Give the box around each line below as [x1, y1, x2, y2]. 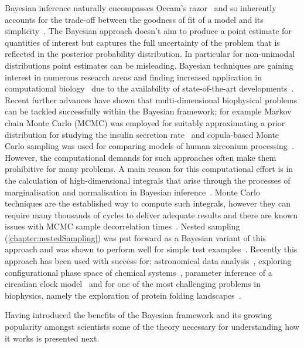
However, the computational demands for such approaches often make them [5, 151, 276, 163]
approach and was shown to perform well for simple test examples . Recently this [5, 243, 298, 255]
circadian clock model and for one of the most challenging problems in [5, 278, 261, 290]
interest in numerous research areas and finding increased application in [5, 70, 262, 83]
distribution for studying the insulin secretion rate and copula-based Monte [5, 128, 279, 140]
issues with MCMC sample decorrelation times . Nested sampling [5, 220, 240, 232]
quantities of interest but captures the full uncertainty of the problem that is [5, 36, 280, 48]
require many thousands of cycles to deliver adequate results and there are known [5, 208, 298, 221]
